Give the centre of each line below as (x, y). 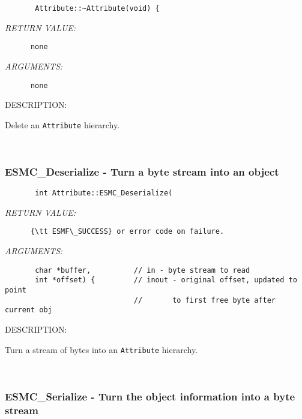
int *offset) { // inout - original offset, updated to (166, 280)
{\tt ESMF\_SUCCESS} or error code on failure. (127, 232)
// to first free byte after (205, 300)
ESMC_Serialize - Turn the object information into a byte (150, 396)
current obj (29, 310)
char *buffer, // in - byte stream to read (143, 270)
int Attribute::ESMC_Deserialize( (104, 193)
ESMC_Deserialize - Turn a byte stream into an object (142, 171)
